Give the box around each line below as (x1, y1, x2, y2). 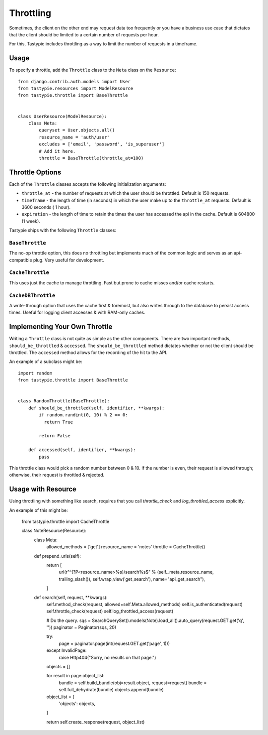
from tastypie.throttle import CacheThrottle (21, 518, 110, 524)
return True (44, 419, 73, 425)
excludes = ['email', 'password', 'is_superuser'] (39, 141, 165, 147)
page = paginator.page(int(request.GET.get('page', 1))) (59, 640, 170, 646)
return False (39, 433, 70, 439)
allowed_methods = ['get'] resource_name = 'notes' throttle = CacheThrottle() (46, 544, 205, 550)
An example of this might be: (9, 507, 68, 513)
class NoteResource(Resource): (21, 528, 87, 534)
